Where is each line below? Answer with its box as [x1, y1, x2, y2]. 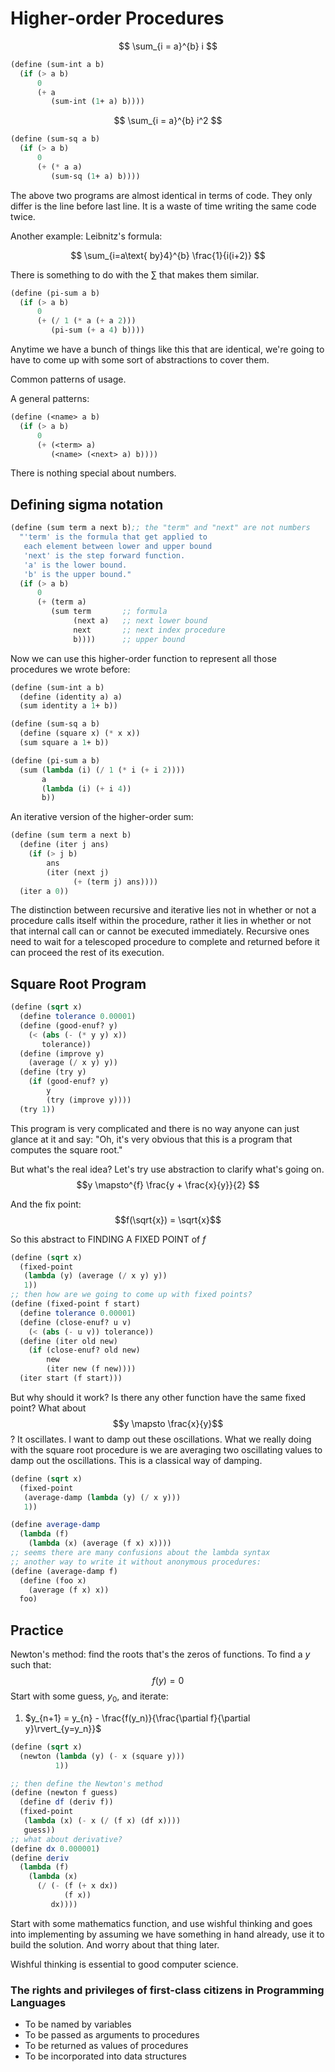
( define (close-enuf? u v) [19, 1317, 132, 1327]
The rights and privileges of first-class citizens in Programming [10, 1983, 325, 1997]
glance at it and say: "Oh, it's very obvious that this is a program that [10, 1133, 293, 1145]
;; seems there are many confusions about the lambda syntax [10, 1548, 271, 1558]
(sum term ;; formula [50, 607, 168, 617]
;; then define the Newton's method [10, 1778, 163, 1789]
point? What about [10, 1402, 87, 1414]
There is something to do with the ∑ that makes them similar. [10, 268, 260, 281]
